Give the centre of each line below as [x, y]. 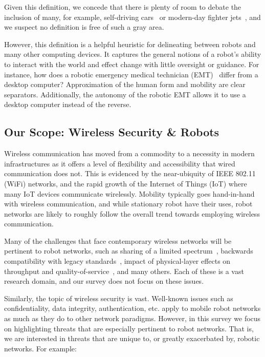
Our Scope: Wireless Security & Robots [112, 132]
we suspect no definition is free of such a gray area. [84, 27]
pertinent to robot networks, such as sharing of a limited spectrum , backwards [129, 251]
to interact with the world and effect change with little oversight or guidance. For [132, 64]
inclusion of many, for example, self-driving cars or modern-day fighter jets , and [132, 17]
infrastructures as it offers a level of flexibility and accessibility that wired [120, 163]
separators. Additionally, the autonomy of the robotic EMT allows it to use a [125, 94]
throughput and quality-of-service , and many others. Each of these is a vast [124, 271]
